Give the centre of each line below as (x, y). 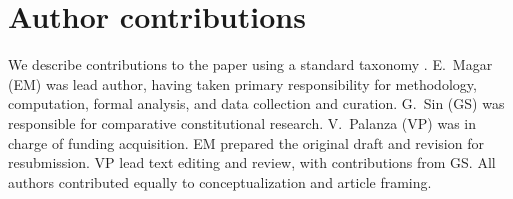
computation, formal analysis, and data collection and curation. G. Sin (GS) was (256, 103)
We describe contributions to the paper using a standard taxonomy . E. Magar (250, 64)
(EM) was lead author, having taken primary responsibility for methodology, (242, 83)
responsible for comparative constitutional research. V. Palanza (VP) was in (242, 122)
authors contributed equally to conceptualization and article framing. (220, 181)
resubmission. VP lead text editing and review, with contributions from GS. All (252, 162)
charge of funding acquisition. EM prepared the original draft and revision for (246, 142)
